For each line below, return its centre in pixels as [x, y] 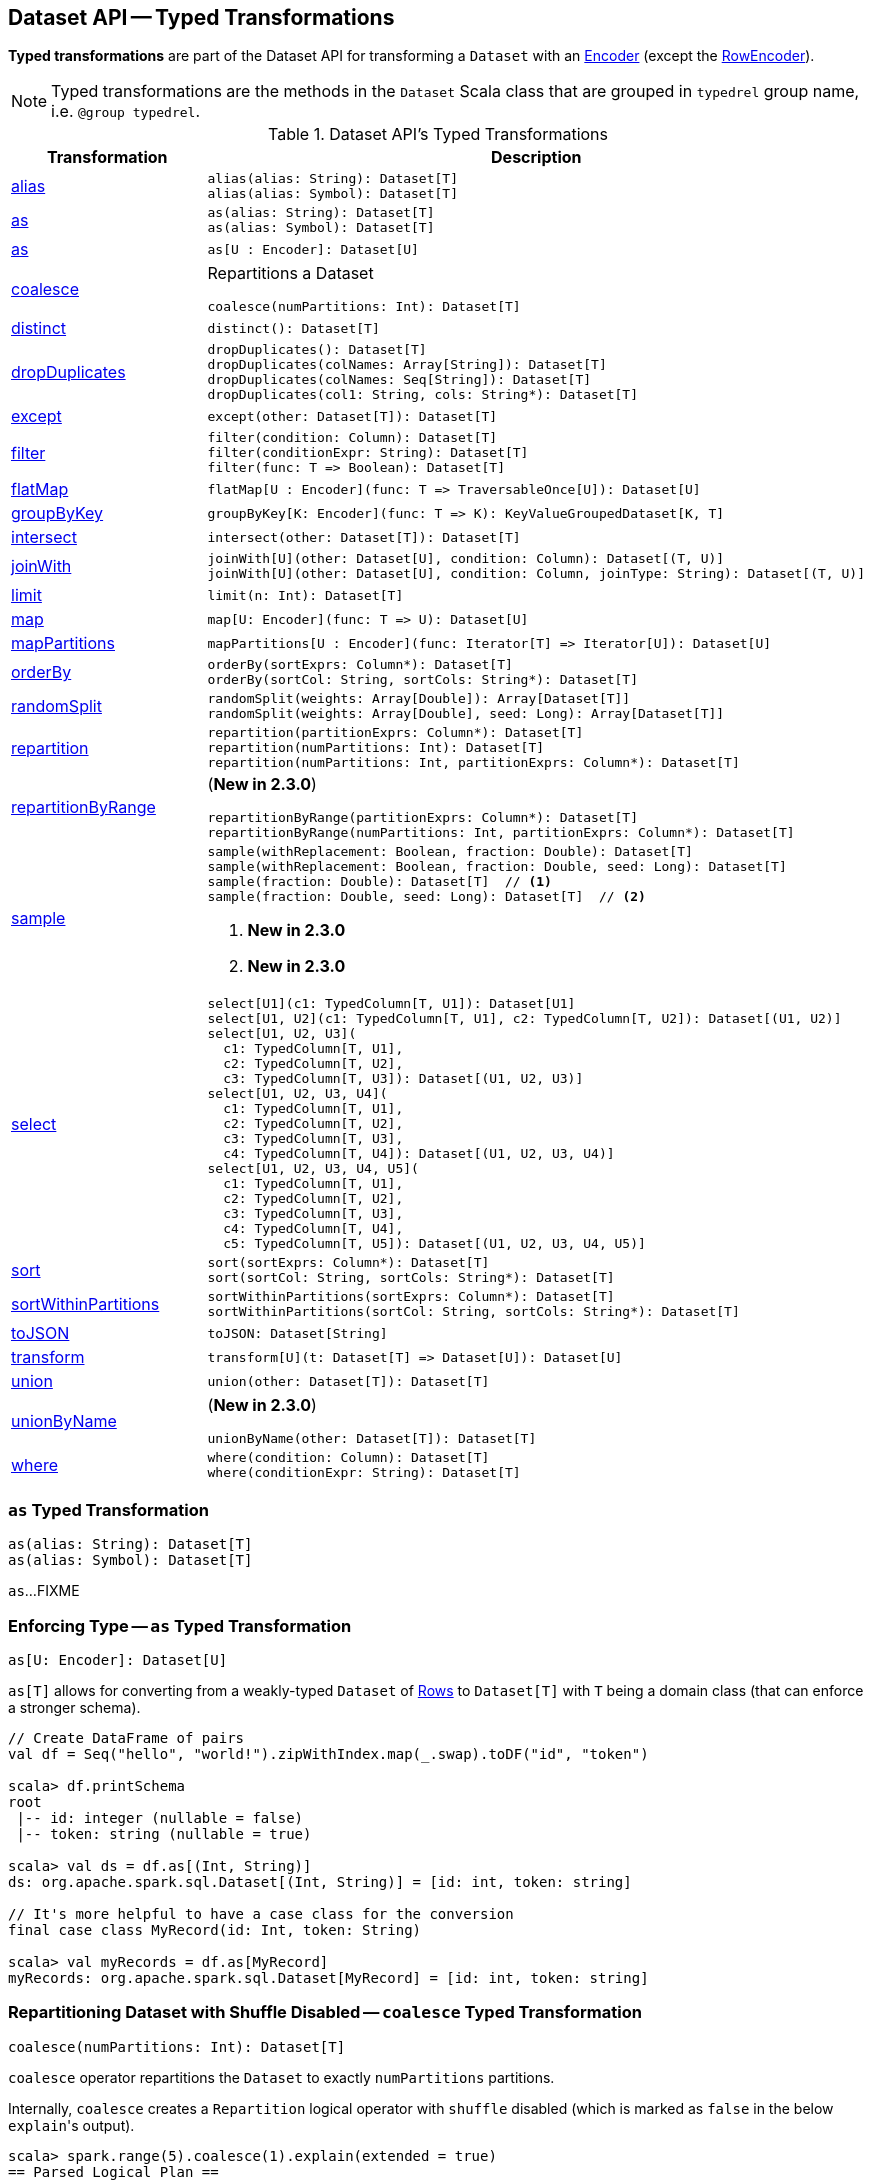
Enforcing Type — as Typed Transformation [180, 1625]
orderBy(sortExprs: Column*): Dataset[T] [360, 665]
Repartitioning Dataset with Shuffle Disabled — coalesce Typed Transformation [325, 2012]
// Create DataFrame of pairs [126, 1737]
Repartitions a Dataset [290, 273]
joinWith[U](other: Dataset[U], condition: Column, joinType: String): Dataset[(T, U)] [536, 574]
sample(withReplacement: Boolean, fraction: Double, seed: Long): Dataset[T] [497, 867]
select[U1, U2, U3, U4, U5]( [313, 1169]
